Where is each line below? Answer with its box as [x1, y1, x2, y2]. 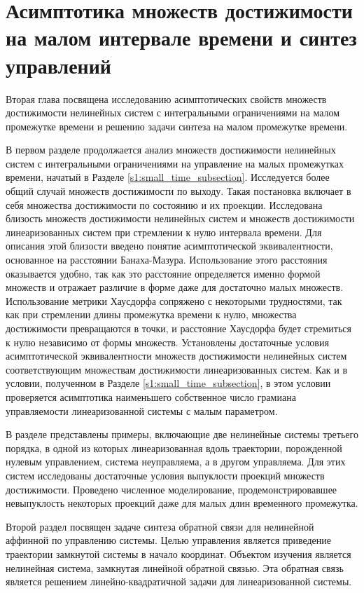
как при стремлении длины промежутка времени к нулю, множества [6, 307, 297, 322]
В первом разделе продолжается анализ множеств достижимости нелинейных [6, 142, 336, 157]
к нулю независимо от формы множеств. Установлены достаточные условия [6, 334, 329, 349]
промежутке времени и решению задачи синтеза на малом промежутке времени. [6, 118, 348, 133]
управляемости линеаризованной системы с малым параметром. [6, 403, 278, 418]
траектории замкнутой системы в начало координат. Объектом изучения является [6, 546, 351, 561]
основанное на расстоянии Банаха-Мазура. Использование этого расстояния [6, 252, 328, 267]
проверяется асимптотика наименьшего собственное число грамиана [6, 389, 296, 404]
